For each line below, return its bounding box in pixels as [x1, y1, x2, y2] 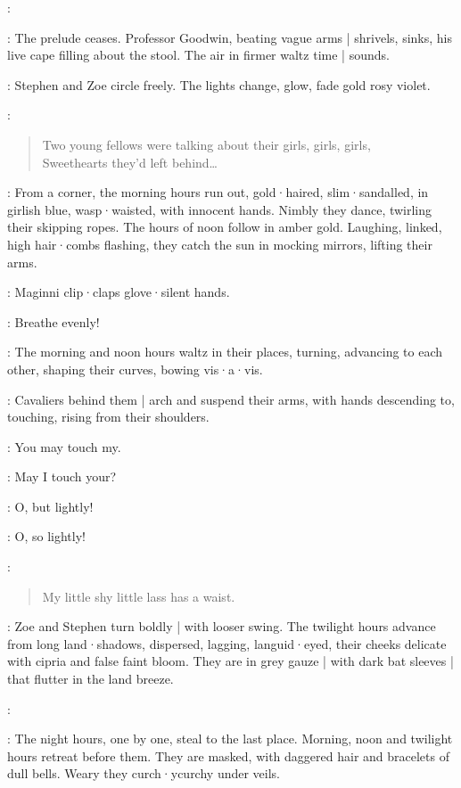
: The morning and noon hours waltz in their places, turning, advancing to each [7, 342, 443, 361]
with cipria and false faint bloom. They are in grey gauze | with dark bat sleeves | [7, 652, 454, 670]
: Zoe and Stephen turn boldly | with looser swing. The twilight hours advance [7, 617, 436, 636]
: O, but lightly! [7, 497, 94, 515]
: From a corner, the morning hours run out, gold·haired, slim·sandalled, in [7, 183, 429, 201]
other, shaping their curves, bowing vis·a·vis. [7, 359, 263, 378]
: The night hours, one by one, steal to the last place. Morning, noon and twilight [7, 729, 453, 748]
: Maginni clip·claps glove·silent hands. [7, 283, 230, 301]
